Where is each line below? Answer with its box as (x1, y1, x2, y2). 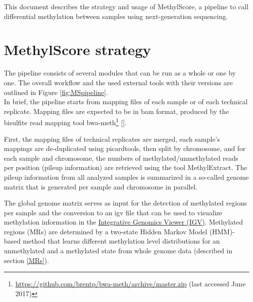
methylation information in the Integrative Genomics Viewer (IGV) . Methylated (4, 217, 243, 227)
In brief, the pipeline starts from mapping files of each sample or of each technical (4, 96, 248, 107)
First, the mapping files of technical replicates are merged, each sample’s (4, 133, 220, 144)
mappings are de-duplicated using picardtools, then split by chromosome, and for (4, 143, 246, 153)
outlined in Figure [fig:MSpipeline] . (4, 87, 108, 97)
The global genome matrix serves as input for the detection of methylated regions (4, 198, 247, 208)
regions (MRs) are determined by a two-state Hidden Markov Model (4, 226, 207, 236)
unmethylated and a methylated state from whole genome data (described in (4, 245, 233, 256)
